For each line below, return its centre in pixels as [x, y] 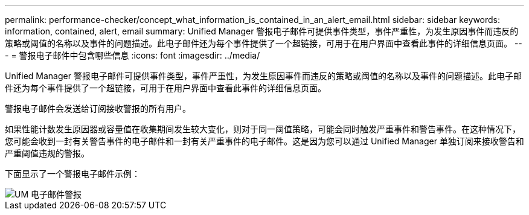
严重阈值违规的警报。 [47, 153]
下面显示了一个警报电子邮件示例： [72, 174]
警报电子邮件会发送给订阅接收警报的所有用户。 [98, 108]
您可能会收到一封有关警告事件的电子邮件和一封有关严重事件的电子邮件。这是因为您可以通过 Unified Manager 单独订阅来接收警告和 [264, 141]
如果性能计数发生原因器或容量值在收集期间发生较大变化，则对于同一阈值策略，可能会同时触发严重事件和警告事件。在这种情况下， [263, 129]
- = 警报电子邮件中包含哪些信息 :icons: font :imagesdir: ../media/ [133, 55]
